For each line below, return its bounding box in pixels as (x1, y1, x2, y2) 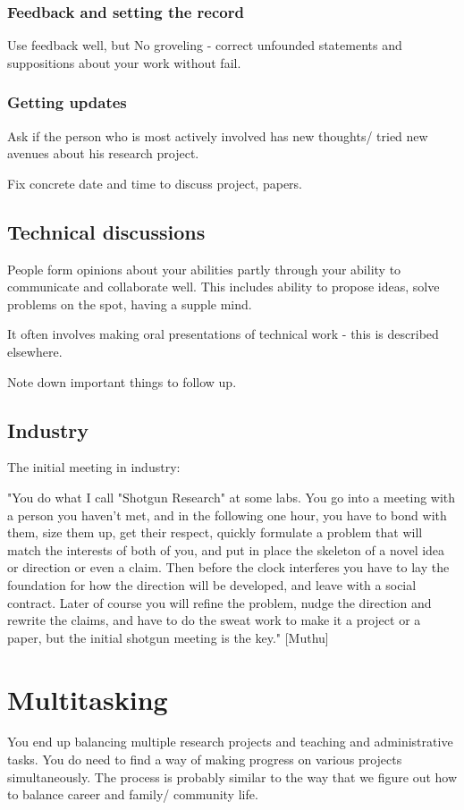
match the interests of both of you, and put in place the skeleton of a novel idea (7, 540, 445, 559)
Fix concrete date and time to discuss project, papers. (7, 173, 302, 192)
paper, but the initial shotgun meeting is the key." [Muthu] (7, 628, 329, 646)
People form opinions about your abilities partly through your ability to (7, 259, 401, 278)
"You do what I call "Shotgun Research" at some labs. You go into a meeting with (7, 487, 456, 506)
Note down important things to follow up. (7, 372, 237, 391)
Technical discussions (7, 217, 206, 245)
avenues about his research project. (7, 144, 199, 163)
